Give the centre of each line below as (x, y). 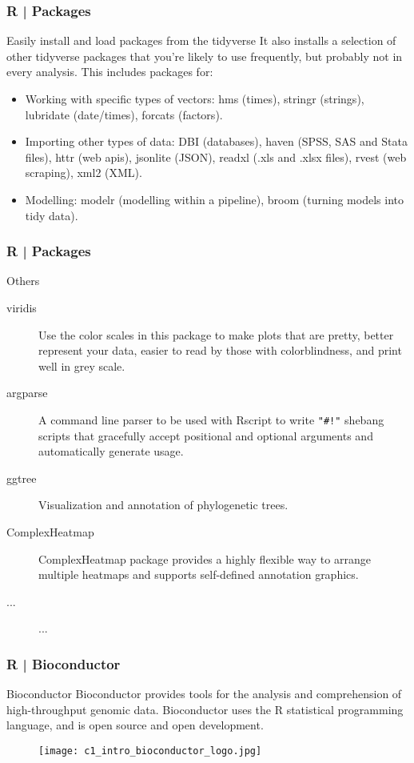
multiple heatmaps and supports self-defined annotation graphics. (199, 574)
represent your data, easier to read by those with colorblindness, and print (220, 350)
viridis (22, 307)
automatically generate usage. (111, 451)
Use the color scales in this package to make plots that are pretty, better (216, 334)
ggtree (22, 478)
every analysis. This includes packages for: (110, 72)
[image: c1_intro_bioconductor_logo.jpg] (150, 751)
